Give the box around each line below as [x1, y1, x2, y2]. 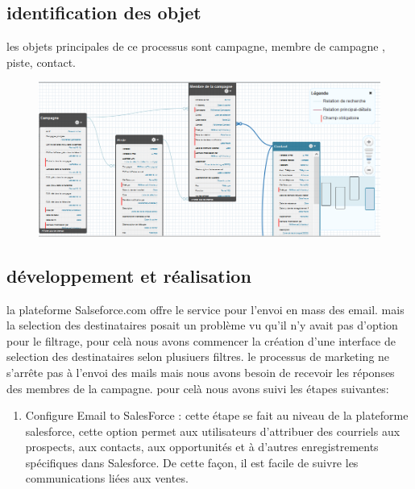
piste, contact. [6, 53, 77, 70]
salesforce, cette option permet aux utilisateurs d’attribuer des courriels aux [25, 422, 400, 439]
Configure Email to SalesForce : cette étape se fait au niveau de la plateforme [25, 407, 409, 424]
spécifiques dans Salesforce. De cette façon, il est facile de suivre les [25, 454, 359, 470]
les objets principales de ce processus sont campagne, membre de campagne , [6, 38, 385, 55]
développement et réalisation [6, 263, 251, 288]
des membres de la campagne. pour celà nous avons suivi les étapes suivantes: [6, 379, 389, 396]
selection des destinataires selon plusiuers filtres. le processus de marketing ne [6, 348, 390, 365]
